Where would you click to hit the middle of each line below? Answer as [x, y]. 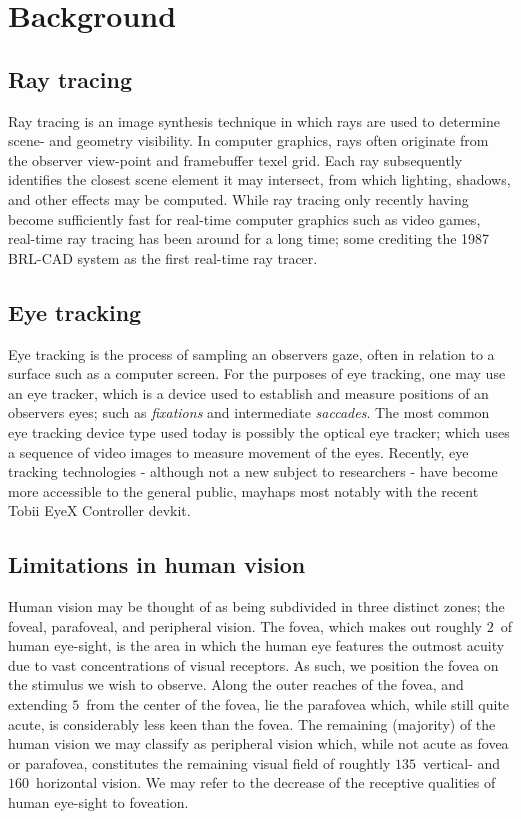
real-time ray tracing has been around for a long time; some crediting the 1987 [249, 238]
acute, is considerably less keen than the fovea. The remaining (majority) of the [252, 723]
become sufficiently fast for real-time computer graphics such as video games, [244, 218]
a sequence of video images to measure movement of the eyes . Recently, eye [238, 451]
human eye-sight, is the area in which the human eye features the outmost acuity [256, 645]
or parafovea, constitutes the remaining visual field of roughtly [199, 762]
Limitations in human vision [157, 564]
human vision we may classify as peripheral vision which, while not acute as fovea [258, 743]
